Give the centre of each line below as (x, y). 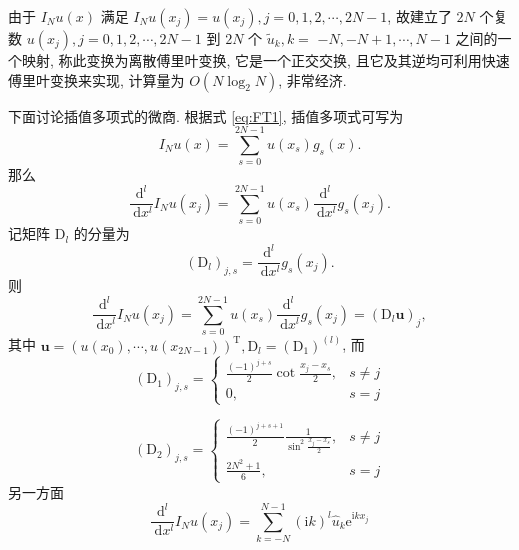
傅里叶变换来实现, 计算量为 (96, 79)
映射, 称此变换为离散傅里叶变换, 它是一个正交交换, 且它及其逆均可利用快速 (265, 60)
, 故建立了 (419, 16)
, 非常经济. (312, 79)
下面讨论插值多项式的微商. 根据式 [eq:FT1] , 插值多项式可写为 (206, 115)
